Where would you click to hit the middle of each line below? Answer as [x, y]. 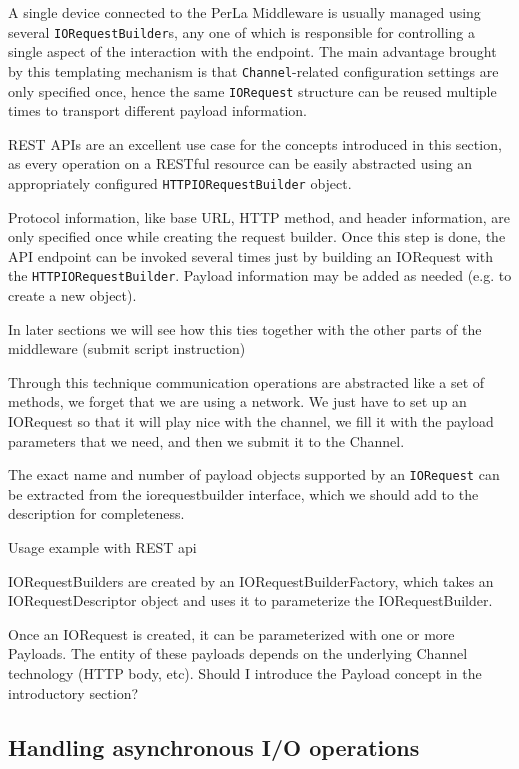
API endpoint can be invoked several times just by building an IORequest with [250, 255]
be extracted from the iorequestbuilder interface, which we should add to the [243, 493]
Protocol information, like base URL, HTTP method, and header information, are [259, 216]
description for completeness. [96, 513]
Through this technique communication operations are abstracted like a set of [246, 381]
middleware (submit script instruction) [127, 348]
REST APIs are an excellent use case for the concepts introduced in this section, [255, 143]
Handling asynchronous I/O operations [214, 746]
